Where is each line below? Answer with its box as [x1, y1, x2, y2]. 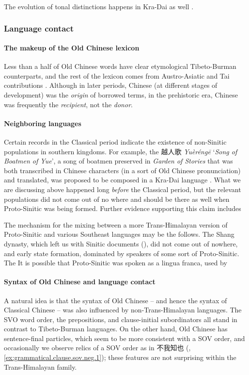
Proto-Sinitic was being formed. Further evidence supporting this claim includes [4, 203, 241, 213]
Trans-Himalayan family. [4, 361, 77, 372]
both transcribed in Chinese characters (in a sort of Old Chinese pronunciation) [4, 165, 241, 175]
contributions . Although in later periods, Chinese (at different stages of [4, 80, 218, 90]
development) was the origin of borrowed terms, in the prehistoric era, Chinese [4, 90, 238, 100]
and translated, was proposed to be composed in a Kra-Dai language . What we [4, 175, 241, 185]
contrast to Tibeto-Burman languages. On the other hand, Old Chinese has [4, 324, 228, 334]
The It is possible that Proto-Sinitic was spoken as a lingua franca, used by [4, 258, 227, 268]
